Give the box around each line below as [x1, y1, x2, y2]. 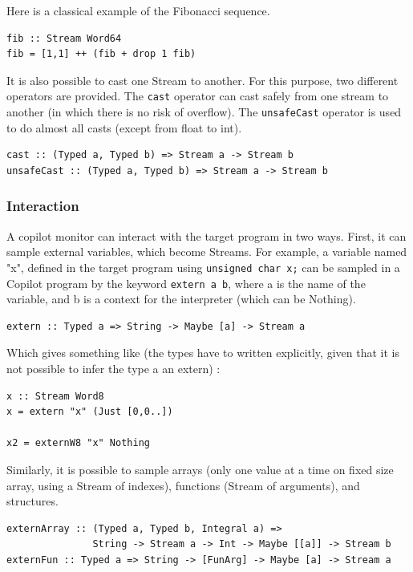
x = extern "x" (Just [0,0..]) [6, 406, 173, 418]
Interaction [6, 196, 79, 216]
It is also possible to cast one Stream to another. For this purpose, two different [6, 71, 399, 88]
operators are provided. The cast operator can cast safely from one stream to [6, 87, 389, 104]
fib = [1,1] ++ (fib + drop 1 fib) [6, 48, 196, 60]
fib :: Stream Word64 [6, 32, 122, 44]
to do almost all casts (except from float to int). [6, 119, 242, 136]
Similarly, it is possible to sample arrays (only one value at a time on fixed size [6, 460, 394, 477]
